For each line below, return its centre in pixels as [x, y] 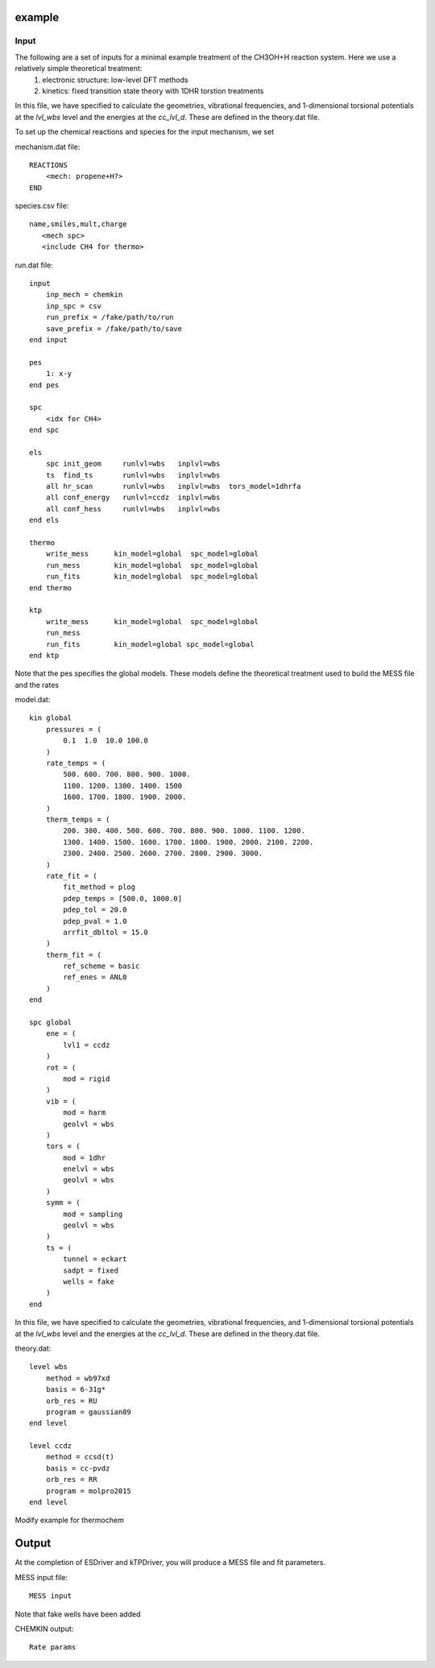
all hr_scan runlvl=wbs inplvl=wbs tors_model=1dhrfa [173, 486]
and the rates [37, 685]
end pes [44, 385]
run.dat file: [34, 265]
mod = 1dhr [85, 1157]
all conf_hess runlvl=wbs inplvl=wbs [133, 509]
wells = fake [89, 1282]
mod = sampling [93, 1214]
